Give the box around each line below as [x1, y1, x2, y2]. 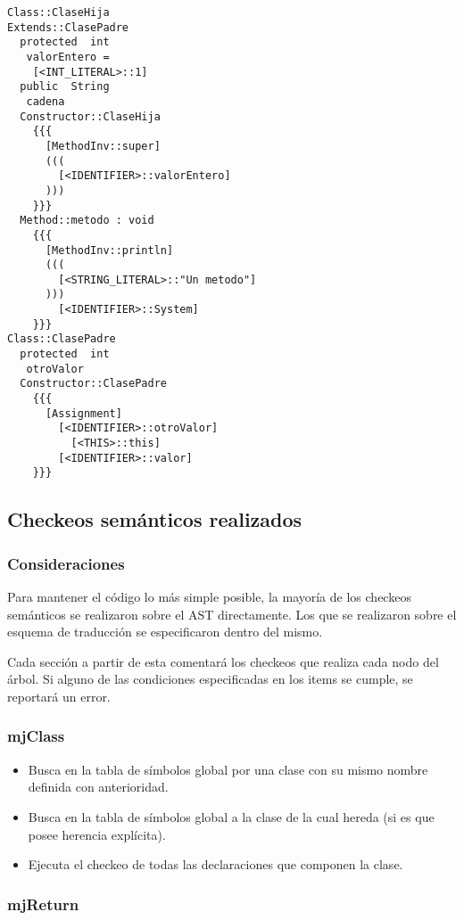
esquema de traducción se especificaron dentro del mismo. [7, 622, 323, 641]
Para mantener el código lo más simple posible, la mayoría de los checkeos [7, 587, 411, 605]
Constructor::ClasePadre [20, 377, 167, 390]
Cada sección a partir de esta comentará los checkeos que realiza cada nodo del [7, 652, 439, 670]
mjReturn [7, 892, 79, 915]
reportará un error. [7, 686, 111, 705]
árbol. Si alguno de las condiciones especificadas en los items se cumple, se [7, 669, 413, 688]
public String [20, 80, 110, 94]
